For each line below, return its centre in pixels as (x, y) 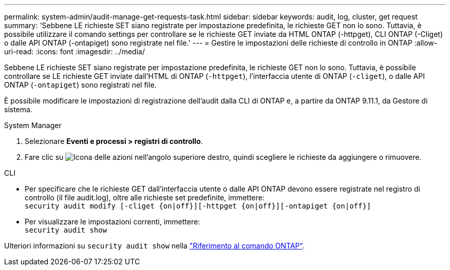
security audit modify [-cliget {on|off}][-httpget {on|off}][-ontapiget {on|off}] (198, 206)
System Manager (33, 125)
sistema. (18, 109)
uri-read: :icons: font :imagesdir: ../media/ (74, 51)
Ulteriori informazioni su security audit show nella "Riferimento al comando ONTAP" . (154, 246)
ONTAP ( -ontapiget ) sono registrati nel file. (80, 85)
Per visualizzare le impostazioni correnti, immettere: (113, 222)
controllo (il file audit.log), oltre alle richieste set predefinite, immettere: (145, 198)
